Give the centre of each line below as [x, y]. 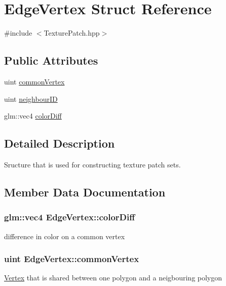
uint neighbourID [31, 98]
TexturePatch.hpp [72, 33]
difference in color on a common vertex [65, 236]
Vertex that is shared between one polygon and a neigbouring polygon [113, 278]
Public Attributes [51, 60]
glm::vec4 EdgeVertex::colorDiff [70, 217]
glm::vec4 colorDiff [33, 116]
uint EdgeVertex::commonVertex [72, 259]
